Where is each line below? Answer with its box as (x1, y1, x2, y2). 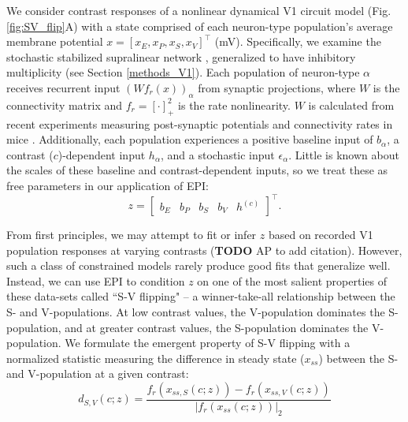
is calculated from (308, 96, 395, 113)
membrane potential (6, 33, 103, 50)
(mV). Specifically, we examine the (214, 33, 381, 50)
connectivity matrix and (6, 96, 123, 113)
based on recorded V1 (268, 226, 373, 243)
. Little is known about (288, 146, 399, 162)
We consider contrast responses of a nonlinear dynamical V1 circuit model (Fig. (6, 2, 391, 18)
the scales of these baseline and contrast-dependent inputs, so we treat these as (6, 162, 388, 178)
